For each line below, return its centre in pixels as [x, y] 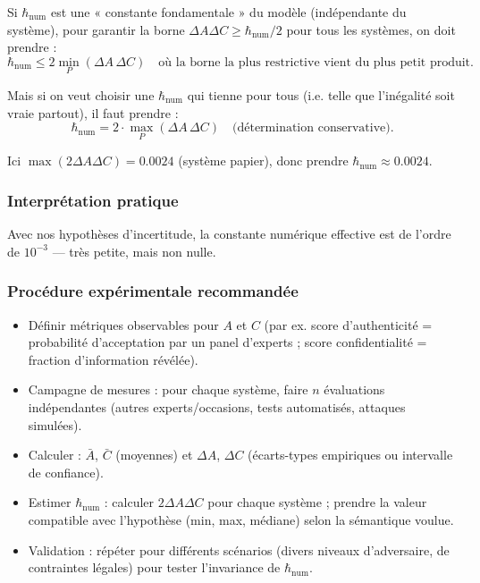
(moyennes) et [154, 455]
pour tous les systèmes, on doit [371, 29]
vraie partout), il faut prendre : [93, 112]
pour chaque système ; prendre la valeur [317, 502]
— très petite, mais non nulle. [134, 251]
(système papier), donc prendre [263, 161]
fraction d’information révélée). [113, 359]
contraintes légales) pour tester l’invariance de [154, 567]
